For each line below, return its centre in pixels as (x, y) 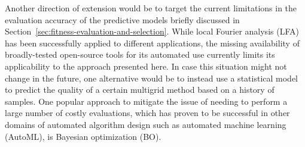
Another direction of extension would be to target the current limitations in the (151, 8)
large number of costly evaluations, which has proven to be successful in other (147, 113)
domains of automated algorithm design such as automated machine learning (146, 124)
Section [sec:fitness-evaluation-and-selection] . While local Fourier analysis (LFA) (152, 31)
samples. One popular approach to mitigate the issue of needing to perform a (146, 101)
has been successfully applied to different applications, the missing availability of (152, 43)
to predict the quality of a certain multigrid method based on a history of (140, 90)
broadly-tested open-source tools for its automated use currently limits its (140, 54)
